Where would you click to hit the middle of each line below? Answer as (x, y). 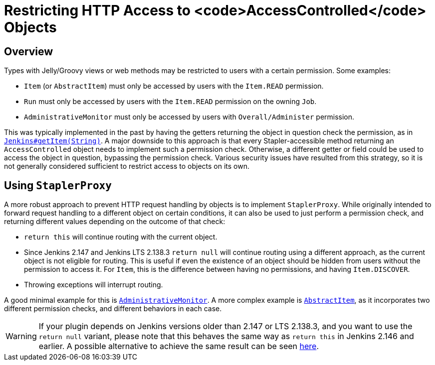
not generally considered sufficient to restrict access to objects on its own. (127, 166)
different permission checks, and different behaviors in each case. (113, 309)
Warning (21, 336)
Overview (29, 51)
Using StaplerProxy (58, 185)
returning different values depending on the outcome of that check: (115, 222)
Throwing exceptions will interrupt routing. (94, 285)
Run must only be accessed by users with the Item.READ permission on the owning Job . (170, 102)
